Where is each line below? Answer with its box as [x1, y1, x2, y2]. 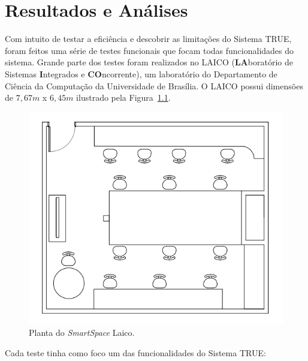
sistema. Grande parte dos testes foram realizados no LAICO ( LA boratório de [5, 56, 293, 68]
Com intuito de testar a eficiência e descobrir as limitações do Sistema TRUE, [5, 32, 292, 45]
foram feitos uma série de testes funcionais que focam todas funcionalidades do [5, 44, 294, 56]
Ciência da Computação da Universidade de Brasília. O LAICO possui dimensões [5, 79, 303, 92]
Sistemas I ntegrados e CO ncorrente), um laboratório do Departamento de [5, 67, 277, 80]
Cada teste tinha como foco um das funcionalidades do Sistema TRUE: [5, 346, 266, 359]
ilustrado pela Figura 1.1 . [76, 91, 171, 104]
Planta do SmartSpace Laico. [29, 326, 135, 338]
